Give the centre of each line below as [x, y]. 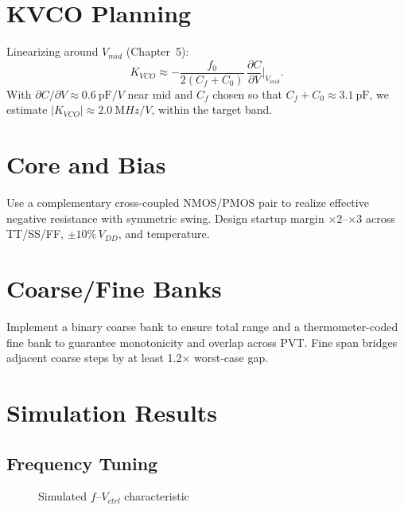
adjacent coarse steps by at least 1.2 [94, 358]
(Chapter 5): [157, 51]
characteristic [157, 496]
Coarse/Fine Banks [114, 288]
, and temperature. [164, 234]
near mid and [160, 93]
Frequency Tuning [82, 463]
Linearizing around [52, 51]
